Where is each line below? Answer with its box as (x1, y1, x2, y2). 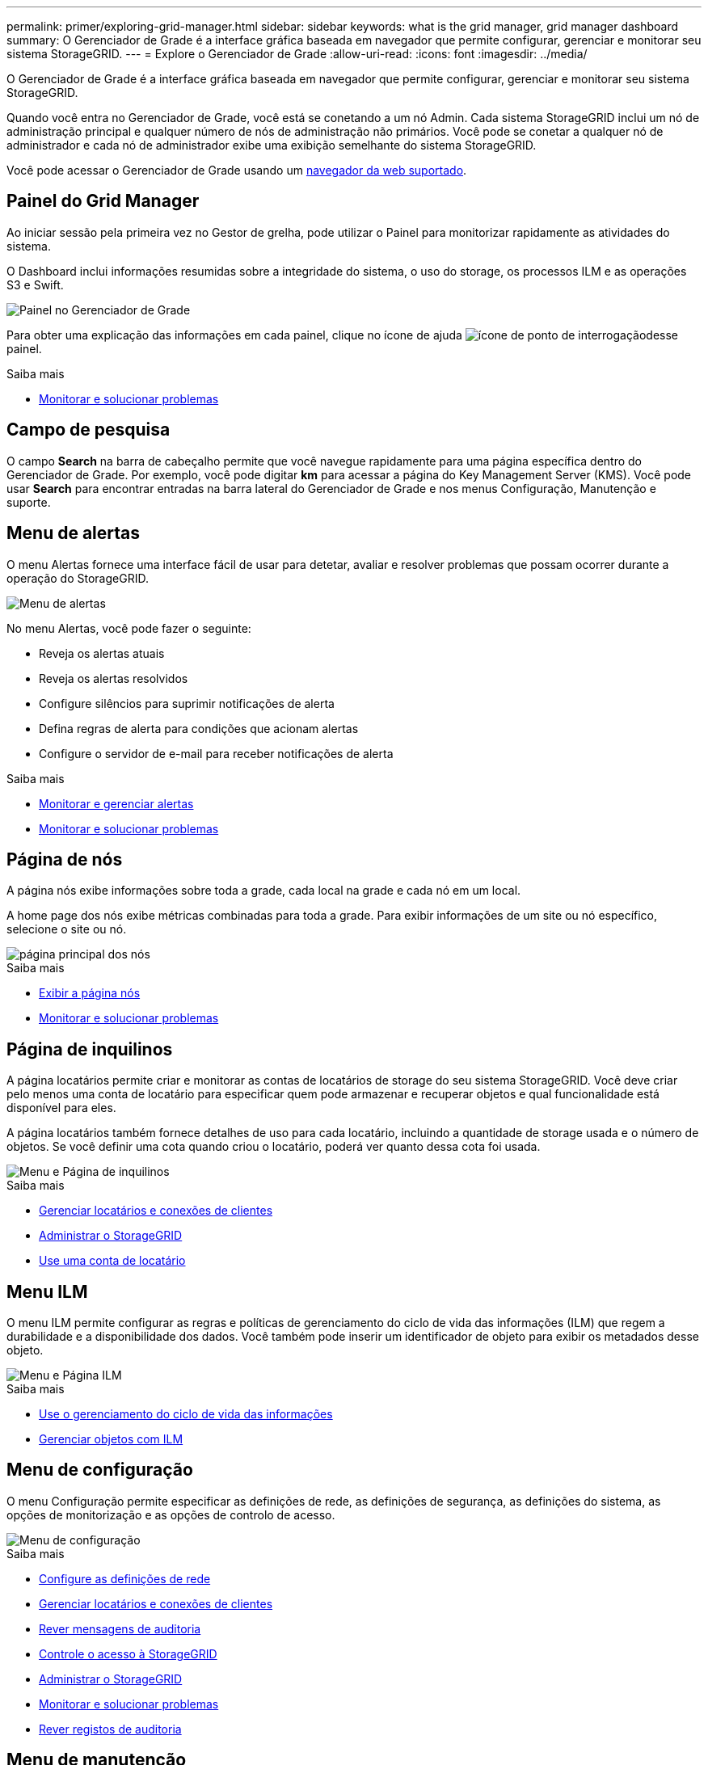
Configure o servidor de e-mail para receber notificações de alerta (39, 746, 394, 760)
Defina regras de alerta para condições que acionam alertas (39, 721, 359, 735)
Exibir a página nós (39, 986, 141, 1000)
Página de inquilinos (6, 1038, 173, 1059)
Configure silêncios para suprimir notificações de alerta (39, 696, 335, 710)
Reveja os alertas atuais (39, 646, 165, 660)
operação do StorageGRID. (6, 571, 149, 585)
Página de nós (6, 849, 123, 870)
